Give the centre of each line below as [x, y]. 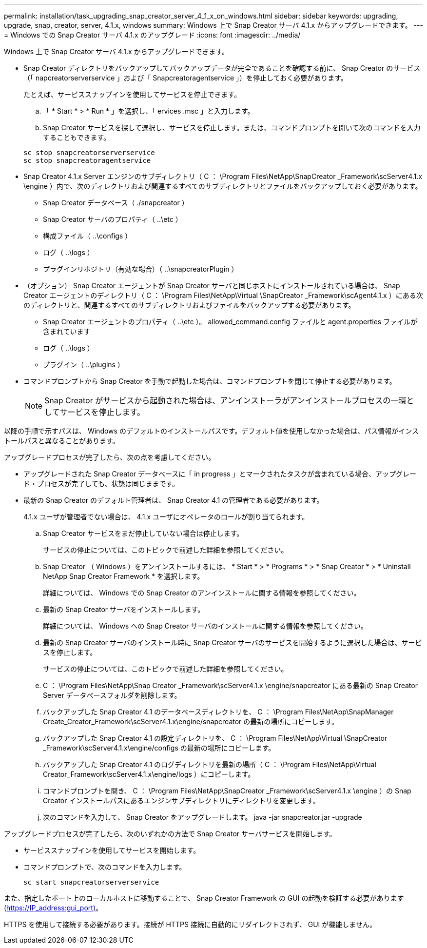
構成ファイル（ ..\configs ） [87, 236]
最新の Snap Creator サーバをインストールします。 [124, 609]
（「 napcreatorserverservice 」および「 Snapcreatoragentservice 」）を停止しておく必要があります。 [185, 78]
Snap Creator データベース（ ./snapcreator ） [116, 203]
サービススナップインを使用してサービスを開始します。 [112, 850]
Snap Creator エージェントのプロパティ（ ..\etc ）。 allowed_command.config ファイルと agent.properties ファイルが [230, 322]
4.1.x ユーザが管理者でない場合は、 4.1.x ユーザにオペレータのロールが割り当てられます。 [166, 517]
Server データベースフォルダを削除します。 [112, 695]
